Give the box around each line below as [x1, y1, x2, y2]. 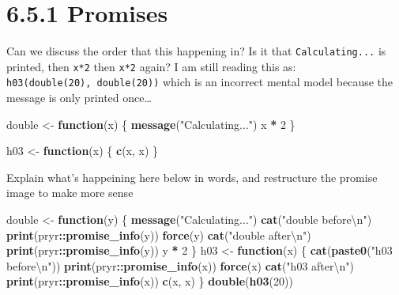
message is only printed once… [6, 89, 152, 106]
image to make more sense [6, 184, 134, 201]
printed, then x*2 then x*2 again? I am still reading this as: [6, 58, 296, 74]
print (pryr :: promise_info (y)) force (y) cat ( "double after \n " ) [6, 226, 311, 243]
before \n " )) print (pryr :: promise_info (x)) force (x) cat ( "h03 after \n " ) [6, 257, 354, 274]
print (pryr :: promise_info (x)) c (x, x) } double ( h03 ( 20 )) [6, 273, 293, 289]
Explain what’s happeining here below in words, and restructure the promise [6, 168, 378, 185]
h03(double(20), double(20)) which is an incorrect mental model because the [6, 74, 393, 90]
